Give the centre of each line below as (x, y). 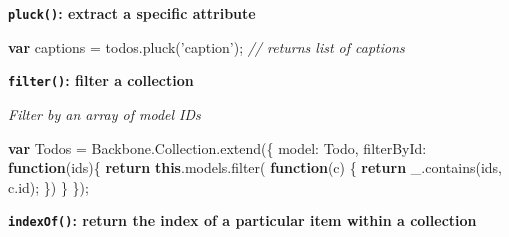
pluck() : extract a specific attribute (132, 13)
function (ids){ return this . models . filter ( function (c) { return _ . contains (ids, (255, 167)
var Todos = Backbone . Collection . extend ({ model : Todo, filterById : (217, 147)
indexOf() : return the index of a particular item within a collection (242, 220)
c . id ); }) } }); (48, 186)
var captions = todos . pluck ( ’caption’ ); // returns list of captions (206, 46)
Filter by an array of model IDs (104, 113)
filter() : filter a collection (101, 80)
